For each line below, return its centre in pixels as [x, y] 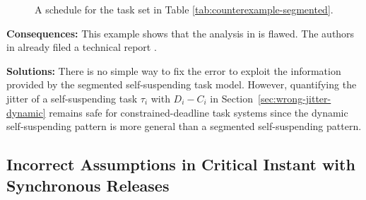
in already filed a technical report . [82, 47]
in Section [232, 98]
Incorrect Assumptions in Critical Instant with [181, 164]
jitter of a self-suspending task [72, 98]
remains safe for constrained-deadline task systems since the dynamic [199, 112]
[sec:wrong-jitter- [295, 98]
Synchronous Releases [88, 185]
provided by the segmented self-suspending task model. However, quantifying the [182, 84]
